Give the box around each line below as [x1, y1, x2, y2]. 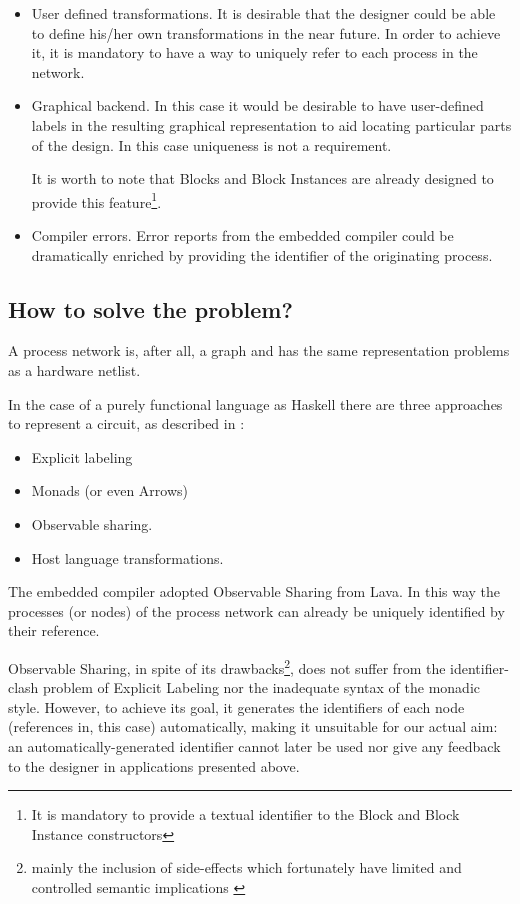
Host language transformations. [31, 547, 224, 568]
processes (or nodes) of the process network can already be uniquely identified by [8, 600, 505, 621]
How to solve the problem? [8, 293, 293, 324]
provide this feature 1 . [31, 188, 162, 212]
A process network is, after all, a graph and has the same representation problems [8, 340, 510, 361]
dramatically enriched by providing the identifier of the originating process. [31, 244, 493, 265]
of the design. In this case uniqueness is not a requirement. [31, 134, 392, 155]
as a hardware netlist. [8, 359, 141, 380]
